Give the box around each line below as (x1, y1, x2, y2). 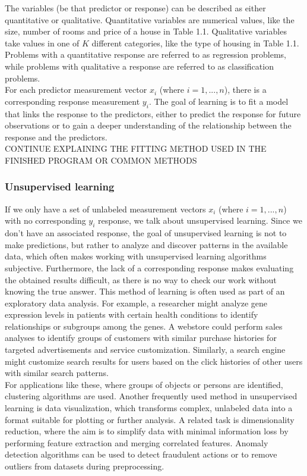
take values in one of (5, 36, 80, 49)
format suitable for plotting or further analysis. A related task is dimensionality (5, 413, 295, 425)
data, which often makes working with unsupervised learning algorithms (5, 250, 267, 262)
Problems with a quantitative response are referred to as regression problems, (5, 48, 286, 61)
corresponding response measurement (5, 95, 140, 107)
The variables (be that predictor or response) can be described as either (5, 2, 266, 14)
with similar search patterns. (5, 367, 109, 379)
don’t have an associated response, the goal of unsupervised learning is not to (5, 227, 287, 239)
